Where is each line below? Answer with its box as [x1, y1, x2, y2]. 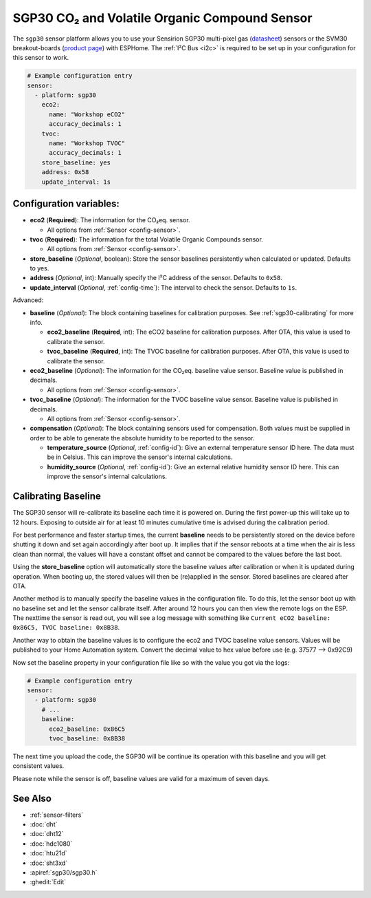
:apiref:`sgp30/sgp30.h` [30, 868, 98, 877]
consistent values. [12, 762, 65, 770]
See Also [12, 792, 52, 804]
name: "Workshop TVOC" [49, 140, 126, 147]
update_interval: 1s [41, 178, 111, 186]
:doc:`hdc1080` [30, 840, 73, 848]
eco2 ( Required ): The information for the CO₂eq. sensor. [30, 216, 190, 224]
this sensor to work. [12, 54, 69, 62]
